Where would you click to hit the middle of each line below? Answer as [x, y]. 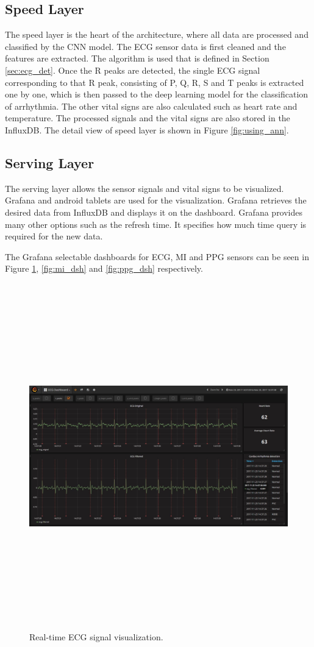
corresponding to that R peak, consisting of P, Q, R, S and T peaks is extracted [155, 82]
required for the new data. [54, 236]
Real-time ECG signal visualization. [96, 637]
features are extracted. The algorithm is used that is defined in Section [137, 58]
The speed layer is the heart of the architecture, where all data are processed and [157, 34]
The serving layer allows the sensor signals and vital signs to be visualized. [145, 188]
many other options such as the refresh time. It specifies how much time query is [156, 224]
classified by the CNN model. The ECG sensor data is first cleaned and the [145, 46]
